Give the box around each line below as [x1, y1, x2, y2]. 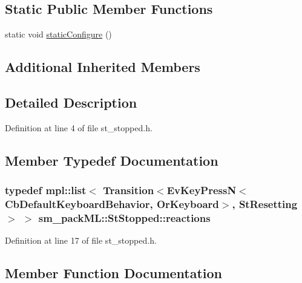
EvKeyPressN [166, 183, 237, 198]
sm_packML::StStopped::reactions [38, 210, 211, 225]
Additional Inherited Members [5, 57, 200, 76]
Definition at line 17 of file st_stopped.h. [5, 234, 157, 247]
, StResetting [232, 197, 298, 211]
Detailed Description [5, 93, 137, 111]
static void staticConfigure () [5, 28, 112, 41]
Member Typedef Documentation [5, 151, 218, 169]
